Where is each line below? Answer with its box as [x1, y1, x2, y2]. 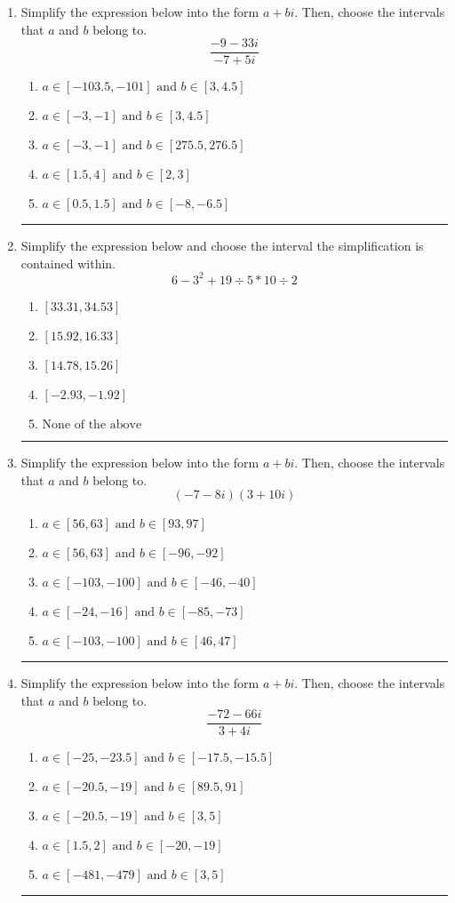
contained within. [20, 253, 116, 272]
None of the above [42, 418, 142, 431]
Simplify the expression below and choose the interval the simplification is [20, 236, 424, 255]
